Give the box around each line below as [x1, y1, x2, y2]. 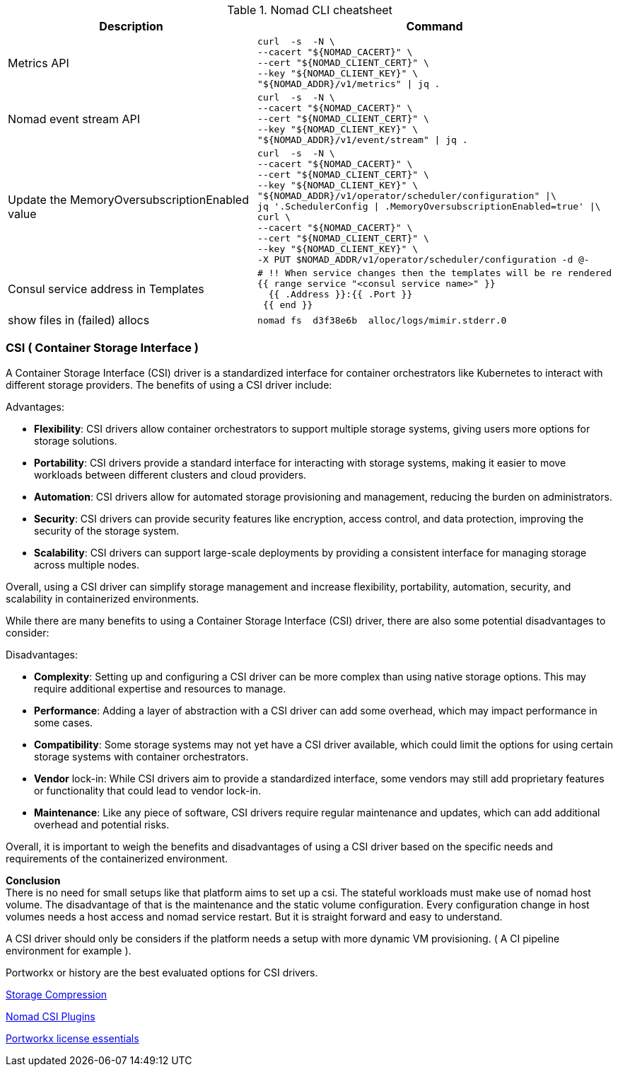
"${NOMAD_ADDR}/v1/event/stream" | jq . [257, 135, 468, 145]
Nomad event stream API [8, 111, 141, 126]
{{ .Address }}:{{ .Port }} [268, 289, 413, 300]
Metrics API [8, 55, 69, 70]
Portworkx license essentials [6, 1032, 139, 1044]
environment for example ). [6, 944, 132, 957]
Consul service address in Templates [8, 282, 204, 296]
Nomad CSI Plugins [6, 1010, 95, 1022]
